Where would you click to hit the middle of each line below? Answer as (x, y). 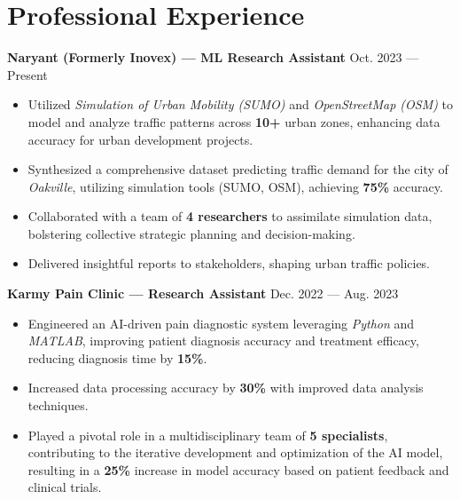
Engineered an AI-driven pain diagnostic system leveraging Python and (221, 323)
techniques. (58, 405)
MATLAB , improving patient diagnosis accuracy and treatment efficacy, (223, 341)
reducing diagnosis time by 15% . (117, 357)
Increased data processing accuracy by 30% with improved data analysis (226, 388)
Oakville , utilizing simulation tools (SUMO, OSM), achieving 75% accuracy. (235, 186)
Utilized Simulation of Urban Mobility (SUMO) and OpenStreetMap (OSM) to (241, 104)
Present (27, 74)
